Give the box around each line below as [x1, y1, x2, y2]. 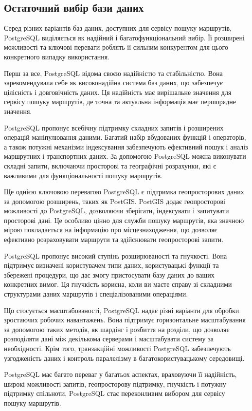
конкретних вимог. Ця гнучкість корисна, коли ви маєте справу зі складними [4, 279, 232, 289]
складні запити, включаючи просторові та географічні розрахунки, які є [4, 160, 216, 170]
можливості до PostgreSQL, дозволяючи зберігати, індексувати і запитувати [4, 205, 229, 216]
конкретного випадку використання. [4, 51, 110, 61]
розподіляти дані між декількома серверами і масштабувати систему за [4, 334, 214, 344]
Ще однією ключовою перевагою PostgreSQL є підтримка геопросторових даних [4, 187, 244, 197]
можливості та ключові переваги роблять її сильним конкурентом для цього [4, 42, 228, 52]
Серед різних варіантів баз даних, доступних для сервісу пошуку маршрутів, [4, 23, 232, 33]
